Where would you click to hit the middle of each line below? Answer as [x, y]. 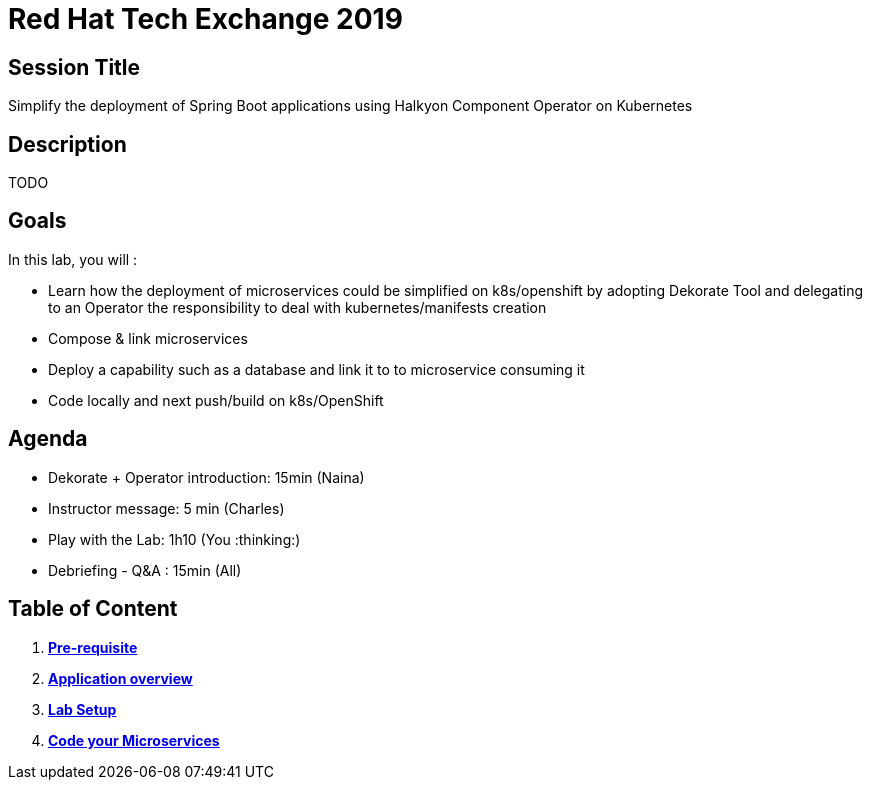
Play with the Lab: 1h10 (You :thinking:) [174, 539]
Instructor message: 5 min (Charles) [166, 508]
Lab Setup [82, 709]
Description [67, 144]
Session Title [74, 67]
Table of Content [93, 609]
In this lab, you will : [73, 259]
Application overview [120, 678]
